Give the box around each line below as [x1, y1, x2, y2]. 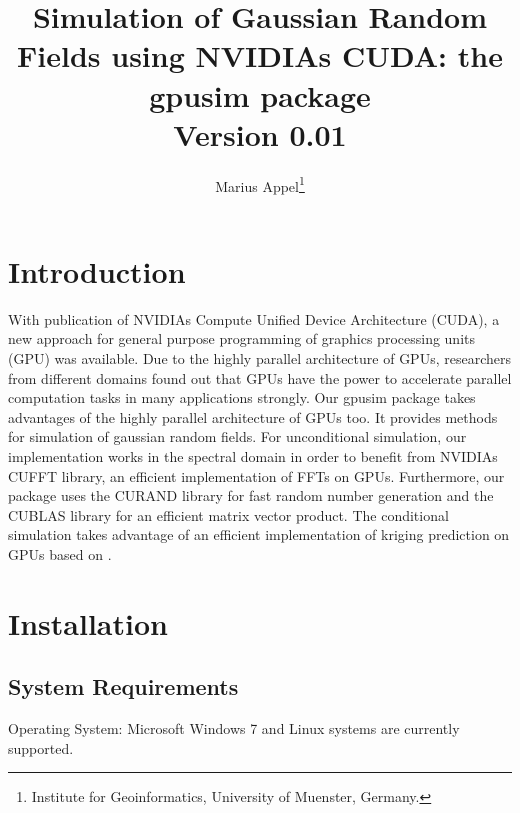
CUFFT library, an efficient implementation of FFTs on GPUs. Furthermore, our [8, 465, 505, 486]
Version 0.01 [173, 113, 347, 154]
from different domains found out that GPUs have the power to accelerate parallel [8, 367, 512, 388]
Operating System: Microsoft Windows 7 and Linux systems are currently [8, 718, 460, 739]
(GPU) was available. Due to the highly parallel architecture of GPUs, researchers [8, 348, 511, 369]
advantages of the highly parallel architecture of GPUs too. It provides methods [8, 406, 498, 427]
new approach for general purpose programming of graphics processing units [8, 328, 476, 349]
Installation [8, 602, 168, 643]
